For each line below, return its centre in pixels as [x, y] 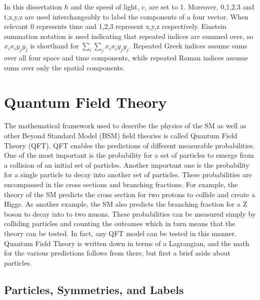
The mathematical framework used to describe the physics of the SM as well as [125, 126]
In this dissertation [33, 6]
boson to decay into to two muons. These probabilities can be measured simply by [130, 213]
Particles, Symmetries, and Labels [94, 289]
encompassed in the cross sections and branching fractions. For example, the [121, 184]
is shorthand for [54, 46]
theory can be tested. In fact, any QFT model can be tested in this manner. [120, 233]
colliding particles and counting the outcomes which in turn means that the [120, 223]
